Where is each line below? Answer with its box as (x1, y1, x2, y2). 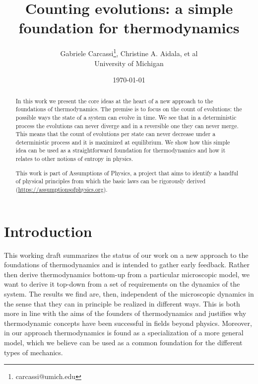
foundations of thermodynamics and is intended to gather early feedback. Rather (4, 259, 250, 270)
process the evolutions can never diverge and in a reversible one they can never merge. (15, 121, 239, 130)
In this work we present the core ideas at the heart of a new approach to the (15, 96, 213, 105)
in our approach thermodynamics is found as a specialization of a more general (4, 327, 244, 338)
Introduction (4, 221, 92, 241)
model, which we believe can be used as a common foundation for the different (4, 337, 243, 347)
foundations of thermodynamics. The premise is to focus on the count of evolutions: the (15, 105, 242, 113)
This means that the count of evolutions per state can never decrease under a (15, 130, 216, 138)
